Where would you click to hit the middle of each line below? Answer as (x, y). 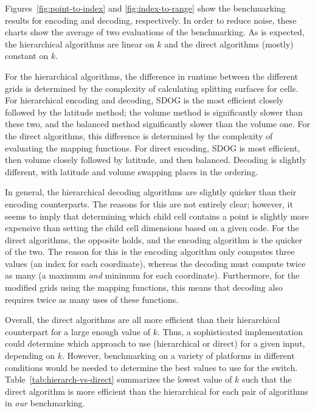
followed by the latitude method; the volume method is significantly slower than (154, 112)
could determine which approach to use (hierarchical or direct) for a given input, (155, 343)
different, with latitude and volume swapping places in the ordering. (132, 171)
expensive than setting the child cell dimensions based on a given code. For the (152, 228)
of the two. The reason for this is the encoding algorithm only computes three (150, 252)
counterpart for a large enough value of (78, 331)
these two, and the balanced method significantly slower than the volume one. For (157, 124)
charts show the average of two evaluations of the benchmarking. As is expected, (155, 32)
